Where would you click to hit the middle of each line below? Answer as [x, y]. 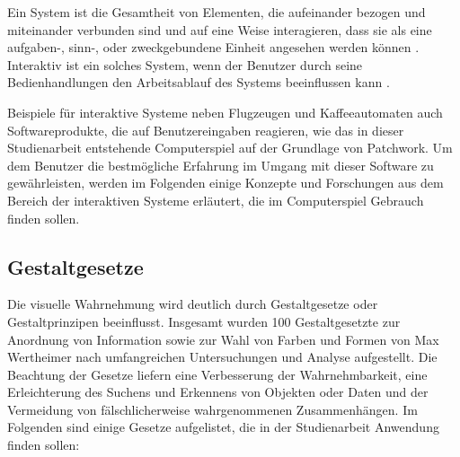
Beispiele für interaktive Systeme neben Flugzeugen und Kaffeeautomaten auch [225, 112]
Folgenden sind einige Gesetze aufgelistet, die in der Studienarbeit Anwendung [223, 427]
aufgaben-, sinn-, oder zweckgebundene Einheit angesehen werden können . [213, 47]
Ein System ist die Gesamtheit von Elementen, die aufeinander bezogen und [217, 12]
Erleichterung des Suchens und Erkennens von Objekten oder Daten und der [218, 392]
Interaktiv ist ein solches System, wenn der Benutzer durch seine [185, 64]
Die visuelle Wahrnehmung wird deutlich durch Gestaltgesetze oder [193, 304]
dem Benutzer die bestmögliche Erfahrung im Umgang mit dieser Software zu [221, 165]
